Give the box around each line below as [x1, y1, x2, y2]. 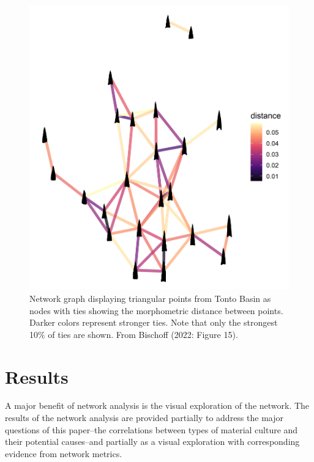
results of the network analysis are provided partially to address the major [5, 411, 283, 424]
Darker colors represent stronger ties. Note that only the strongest [29, 316, 278, 329]
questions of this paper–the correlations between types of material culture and [5, 423, 298, 436]
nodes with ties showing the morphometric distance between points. [29, 304, 283, 317]
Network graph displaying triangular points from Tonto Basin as [29, 291, 271, 304]
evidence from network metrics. [5, 447, 122, 460]
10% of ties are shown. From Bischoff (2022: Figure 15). [29, 328, 238, 340]
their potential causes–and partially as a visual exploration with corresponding [5, 435, 300, 448]
